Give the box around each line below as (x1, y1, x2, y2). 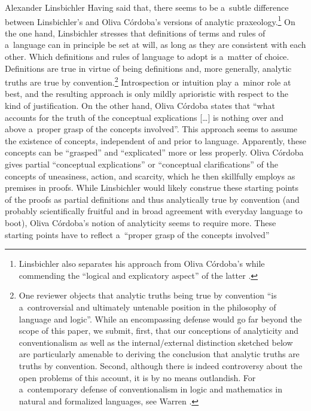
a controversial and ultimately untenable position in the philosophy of (19, 300, 276, 313)
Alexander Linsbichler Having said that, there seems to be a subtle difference (5, 1, 289, 13)
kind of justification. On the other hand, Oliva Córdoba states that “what (5, 99, 275, 112)
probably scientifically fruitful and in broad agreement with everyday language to (5, 205, 303, 217)
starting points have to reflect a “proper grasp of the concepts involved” (5, 228, 270, 240)
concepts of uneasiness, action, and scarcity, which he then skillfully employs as (5, 169, 295, 182)
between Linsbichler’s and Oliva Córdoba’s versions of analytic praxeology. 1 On (5, 13, 295, 28)
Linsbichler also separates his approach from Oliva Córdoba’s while (19, 257, 265, 270)
